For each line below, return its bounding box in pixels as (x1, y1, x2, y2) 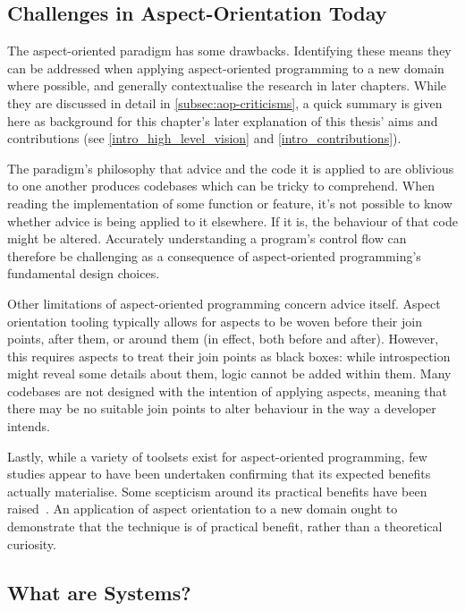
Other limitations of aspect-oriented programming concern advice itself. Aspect (7, 293, 441, 312)
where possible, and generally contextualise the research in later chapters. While (7, 76, 446, 95)
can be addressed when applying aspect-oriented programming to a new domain (7, 58, 444, 77)
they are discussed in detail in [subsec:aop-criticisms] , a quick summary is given (7, 93, 443, 112)
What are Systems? (7, 578, 191, 606)
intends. (7, 417, 50, 436)
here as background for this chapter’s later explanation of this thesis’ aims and (7, 111, 438, 130)
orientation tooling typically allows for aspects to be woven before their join (7, 311, 422, 330)
